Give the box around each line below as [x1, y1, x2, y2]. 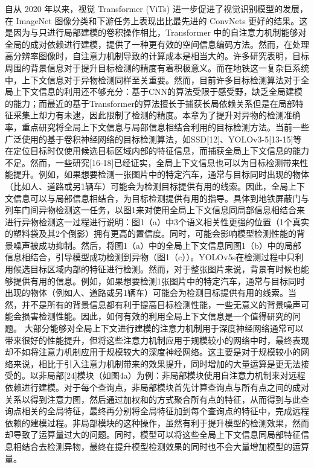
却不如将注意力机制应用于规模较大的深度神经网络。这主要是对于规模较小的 [5, 345, 301, 358]
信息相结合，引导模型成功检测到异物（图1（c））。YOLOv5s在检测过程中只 [5, 251, 295, 263]
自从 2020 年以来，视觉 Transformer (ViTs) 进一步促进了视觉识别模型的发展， [5, 2, 308, 14]
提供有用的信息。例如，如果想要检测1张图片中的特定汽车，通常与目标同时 [13, 274, 305, 287]
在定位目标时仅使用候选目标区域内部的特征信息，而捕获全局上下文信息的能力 [5, 144, 309, 157]
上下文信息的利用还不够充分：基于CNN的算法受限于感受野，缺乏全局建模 [13, 85, 303, 98]
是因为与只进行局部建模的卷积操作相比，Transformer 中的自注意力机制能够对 [5, 26, 307, 39]
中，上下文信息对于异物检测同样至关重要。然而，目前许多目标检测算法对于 [5, 73, 301, 86]
